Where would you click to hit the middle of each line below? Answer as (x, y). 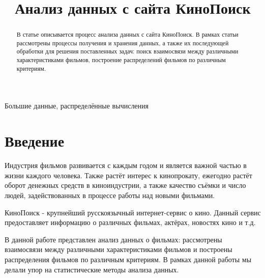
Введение (35, 141)
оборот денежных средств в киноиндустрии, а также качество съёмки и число (125, 185)
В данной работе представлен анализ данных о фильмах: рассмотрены (113, 239)
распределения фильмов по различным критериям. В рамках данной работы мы (128, 259)
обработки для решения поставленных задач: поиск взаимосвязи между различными (127, 51)
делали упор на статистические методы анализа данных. (92, 269)
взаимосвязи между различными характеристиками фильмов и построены (119, 249)
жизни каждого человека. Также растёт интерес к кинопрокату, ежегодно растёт (128, 175)
